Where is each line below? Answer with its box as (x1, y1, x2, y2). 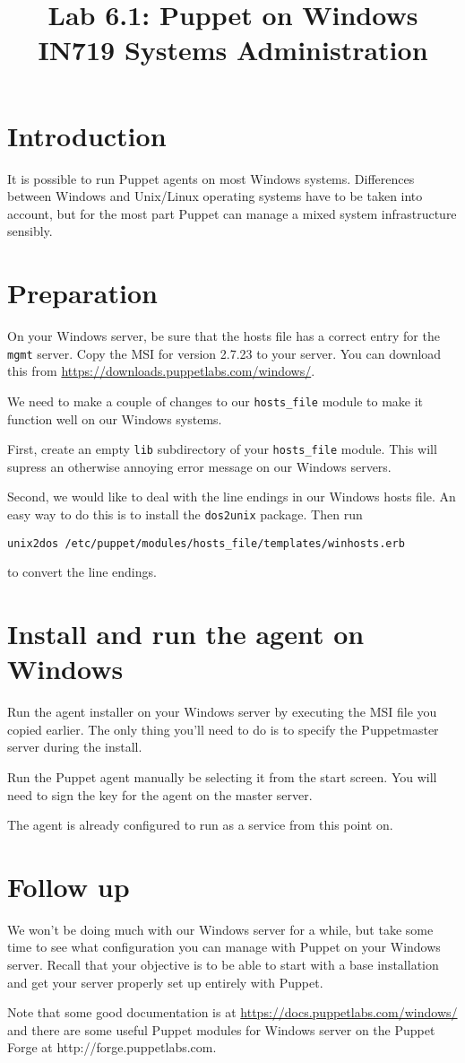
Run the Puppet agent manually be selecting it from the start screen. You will (7, 767, 437, 786)
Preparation (7, 274, 158, 311)
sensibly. (7, 222, 53, 240)
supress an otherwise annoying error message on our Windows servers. (7, 457, 392, 475)
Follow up (7, 867, 130, 904)
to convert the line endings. (7, 562, 157, 581)
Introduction (7, 117, 167, 153)
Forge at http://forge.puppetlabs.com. (7, 1038, 217, 1057)
